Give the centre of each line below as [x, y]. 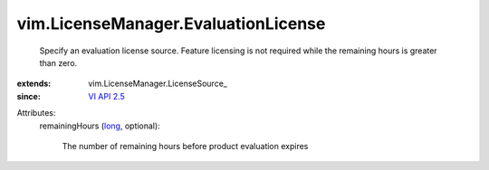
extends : [34, 84]
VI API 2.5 [107, 96]
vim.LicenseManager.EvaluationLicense [171, 24]
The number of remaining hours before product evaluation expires [185, 146]
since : [29, 96]
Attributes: [36, 113]
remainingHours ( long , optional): [100, 126]
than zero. [58, 62]
